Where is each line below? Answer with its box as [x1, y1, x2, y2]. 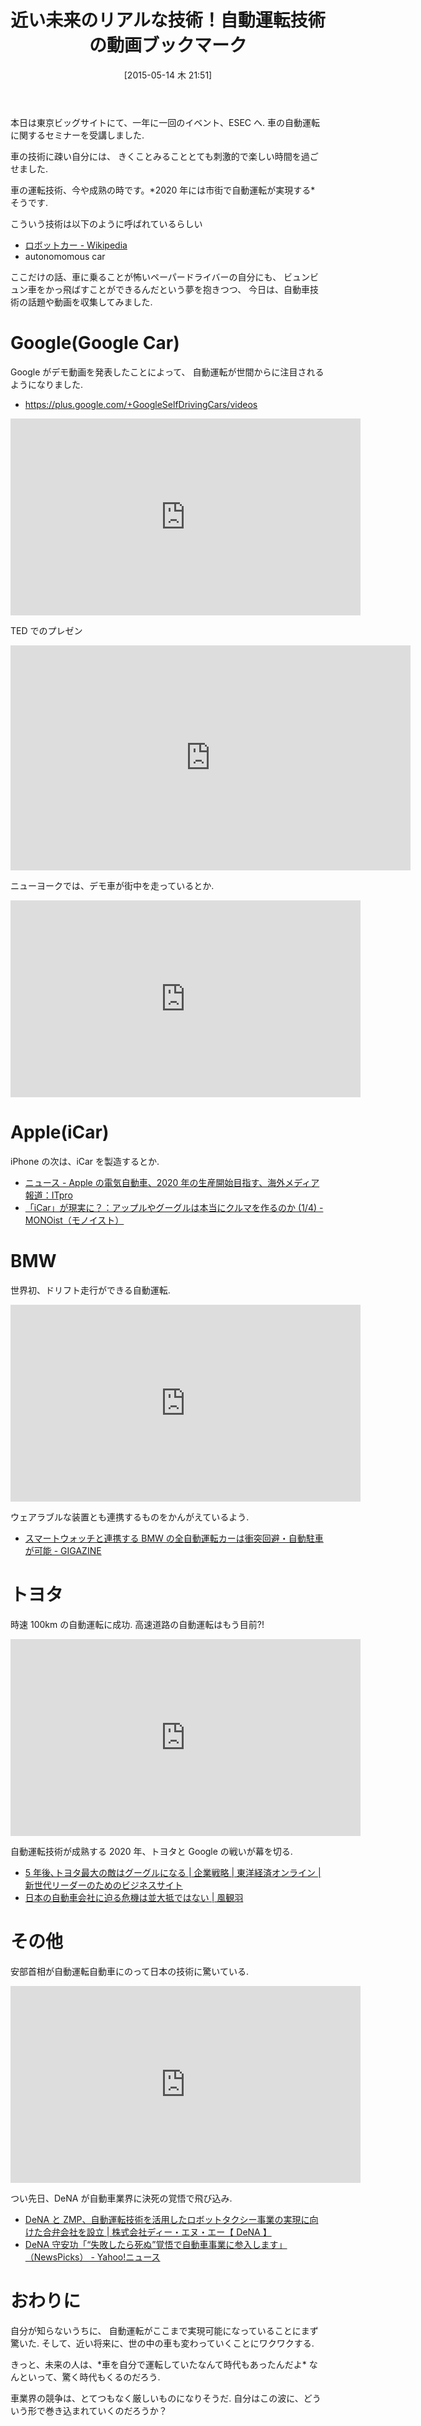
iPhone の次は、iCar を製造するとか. [10, 1155, 160, 1167]
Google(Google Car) [10, 332, 180, 355]
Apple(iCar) [10, 1121, 110, 1144]
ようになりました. [10, 378, 84, 390]
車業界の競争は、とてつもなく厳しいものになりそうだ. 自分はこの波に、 [10, 2392, 304, 2404]
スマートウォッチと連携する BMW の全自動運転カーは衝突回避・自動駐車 [24, 1532, 324, 1544]
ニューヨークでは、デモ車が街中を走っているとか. [10, 879, 215, 891]
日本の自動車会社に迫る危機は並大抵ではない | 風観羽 [24, 1891, 244, 1903]
